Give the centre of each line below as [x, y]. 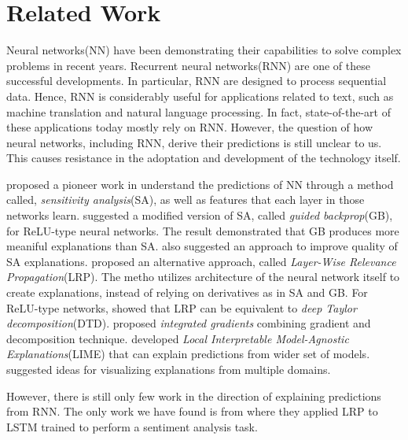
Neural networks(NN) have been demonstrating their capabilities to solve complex [204, 50]
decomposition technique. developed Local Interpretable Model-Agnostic [178, 338]
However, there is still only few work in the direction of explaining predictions [194, 396]
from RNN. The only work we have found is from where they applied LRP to [192, 411]
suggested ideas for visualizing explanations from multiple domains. [169, 369]
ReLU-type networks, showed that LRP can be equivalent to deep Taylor [182, 307]
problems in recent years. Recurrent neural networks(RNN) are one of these [188, 65]
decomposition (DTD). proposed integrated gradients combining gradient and [189, 323]
